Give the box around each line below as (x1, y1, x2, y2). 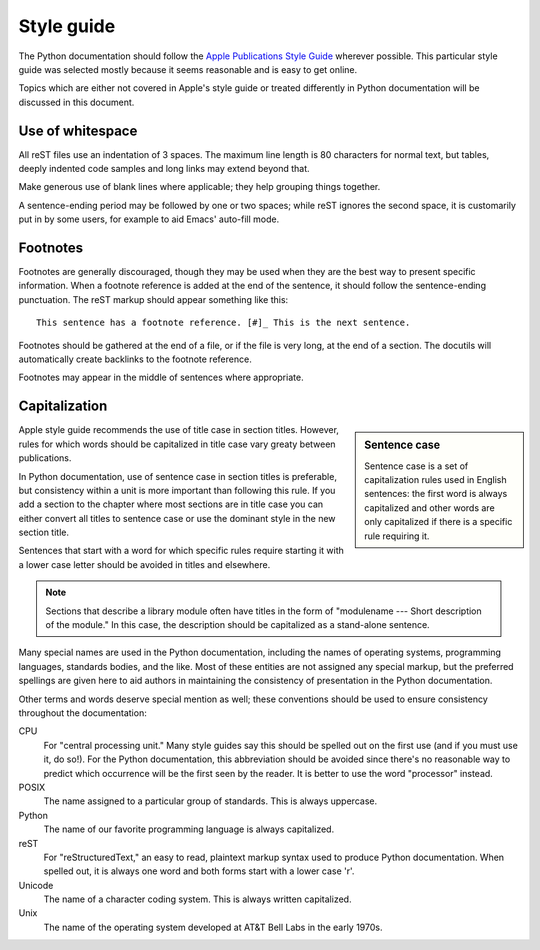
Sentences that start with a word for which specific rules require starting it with (18, 545, 345, 557)
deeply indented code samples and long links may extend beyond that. (18, 163, 310, 175)
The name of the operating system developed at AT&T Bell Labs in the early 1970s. (43, 921, 383, 933)
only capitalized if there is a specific (364, 516, 513, 528)
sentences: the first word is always (364, 488, 508, 500)
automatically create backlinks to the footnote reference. (18, 353, 252, 365)
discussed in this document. (18, 96, 135, 108)
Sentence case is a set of (364, 460, 469, 472)
